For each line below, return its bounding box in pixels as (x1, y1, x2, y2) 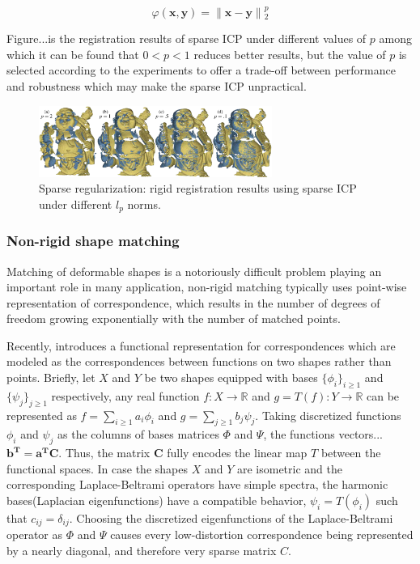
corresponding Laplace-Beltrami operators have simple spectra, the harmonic (6, 476, 388, 493)
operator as (6, 526, 62, 543)
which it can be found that (6, 45, 139, 62)
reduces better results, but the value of (193, 45, 386, 62)
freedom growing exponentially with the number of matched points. (6, 310, 341, 327)
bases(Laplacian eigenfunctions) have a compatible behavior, (6, 492, 307, 509)
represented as (6, 406, 77, 423)
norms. (127, 195, 161, 212)
